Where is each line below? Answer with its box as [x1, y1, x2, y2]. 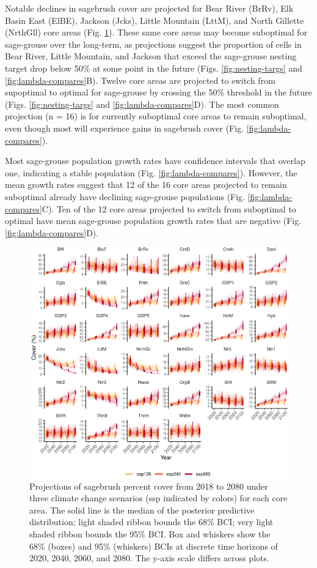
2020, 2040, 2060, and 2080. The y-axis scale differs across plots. [29, 551, 269, 564]
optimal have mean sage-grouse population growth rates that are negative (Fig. [5, 214, 302, 227]
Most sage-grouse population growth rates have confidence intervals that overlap [5, 154, 305, 167]
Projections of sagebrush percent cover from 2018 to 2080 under [29, 479, 268, 492]
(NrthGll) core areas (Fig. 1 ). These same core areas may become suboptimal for [5, 26, 308, 39]
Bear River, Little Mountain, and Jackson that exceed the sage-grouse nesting [5, 50, 297, 62]
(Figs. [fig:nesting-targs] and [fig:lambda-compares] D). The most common [5, 97, 279, 110]
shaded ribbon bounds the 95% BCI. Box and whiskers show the [29, 527, 271, 540]
